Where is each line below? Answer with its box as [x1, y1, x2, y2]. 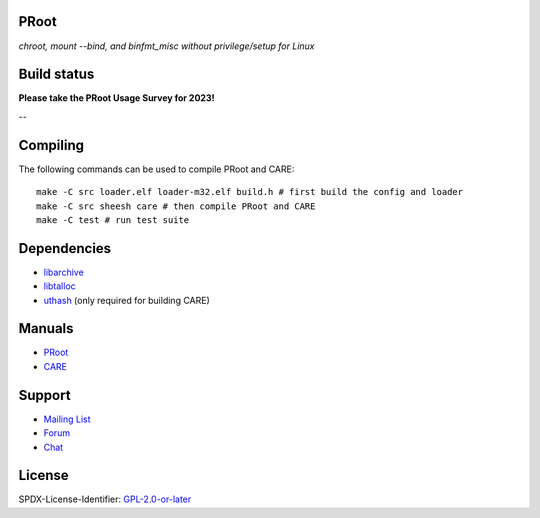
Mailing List [43, 413, 91, 425]
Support [18, 386, 71, 404]
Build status [18, 66, 95, 83]
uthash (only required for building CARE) [43, 294, 210, 306]
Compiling [18, 136, 85, 154]
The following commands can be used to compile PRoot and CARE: [18, 163, 295, 175]
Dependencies [18, 240, 112, 257]
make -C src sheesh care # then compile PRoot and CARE [36, 200, 316, 212]
